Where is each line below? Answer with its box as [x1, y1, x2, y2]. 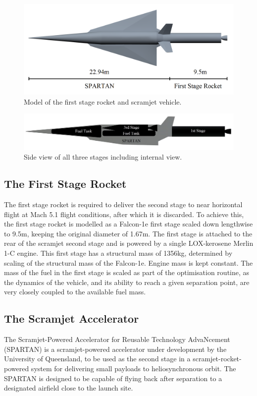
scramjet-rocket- [193, 353, 242, 364]
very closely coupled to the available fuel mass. [4, 286, 146, 297]
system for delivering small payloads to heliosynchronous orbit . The [31, 363, 236, 373]
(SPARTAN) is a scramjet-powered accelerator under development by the [4, 343, 227, 354]
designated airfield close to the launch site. [4, 383, 133, 393]
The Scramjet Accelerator [4, 311, 139, 326]
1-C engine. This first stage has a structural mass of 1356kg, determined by [4, 248, 233, 258]
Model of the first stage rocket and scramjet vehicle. [24, 96, 182, 107]
